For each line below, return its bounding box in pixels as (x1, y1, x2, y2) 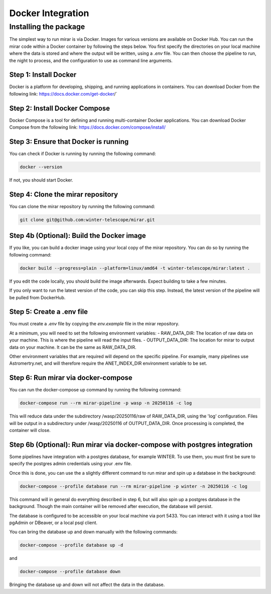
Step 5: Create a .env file (9, 307, 88, 316)
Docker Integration (9, 8, 89, 19)
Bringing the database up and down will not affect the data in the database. (9, 581, 165, 588)
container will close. (9, 428, 51, 434)
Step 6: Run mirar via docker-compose (9, 374, 132, 382)
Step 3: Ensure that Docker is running (9, 137, 129, 146)
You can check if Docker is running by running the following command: (9, 151, 156, 157)
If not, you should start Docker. (9, 177, 73, 183)
